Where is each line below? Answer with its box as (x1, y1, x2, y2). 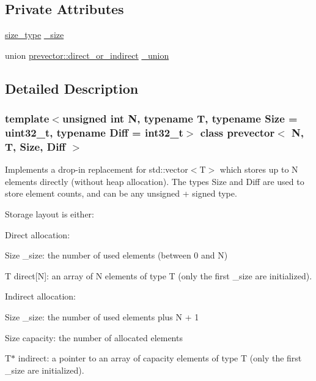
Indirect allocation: (5, 290, 76, 303)
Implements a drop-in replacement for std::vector (5, 163, 188, 176)
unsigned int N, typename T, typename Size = (62, 111, 298, 126)
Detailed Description (5, 78, 139, 97)
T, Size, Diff (5, 138, 66, 154)
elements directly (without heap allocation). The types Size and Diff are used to (5, 175, 304, 187)
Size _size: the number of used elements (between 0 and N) (5, 249, 228, 262)
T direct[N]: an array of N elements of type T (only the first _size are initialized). (5, 269, 312, 282)
